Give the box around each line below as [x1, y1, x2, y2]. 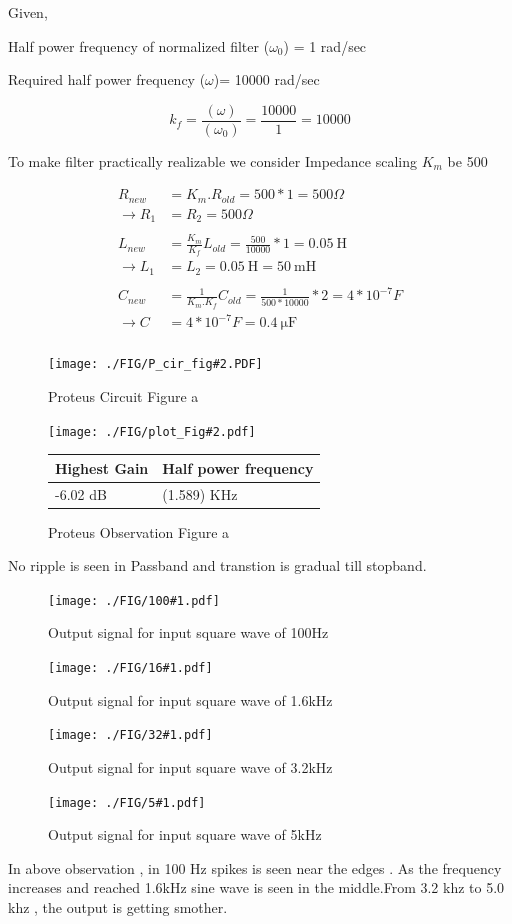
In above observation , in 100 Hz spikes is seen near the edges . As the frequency [8, 857, 502, 878]
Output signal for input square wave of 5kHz [48, 824, 322, 845]
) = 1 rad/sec [283, 35, 367, 56]
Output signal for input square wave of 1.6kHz [48, 689, 333, 710]
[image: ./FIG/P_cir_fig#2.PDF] [48, 357, 263, 372]
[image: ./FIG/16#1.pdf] [48, 661, 213, 676]
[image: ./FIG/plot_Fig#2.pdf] [48, 424, 256, 439]
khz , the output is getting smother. [8, 896, 228, 917]
